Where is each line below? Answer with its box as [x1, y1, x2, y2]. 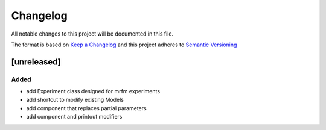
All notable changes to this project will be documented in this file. [11, 30, 174, 37]
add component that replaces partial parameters [26, 104, 147, 111]
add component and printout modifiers [26, 113, 123, 120]
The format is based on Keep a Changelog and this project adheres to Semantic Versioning [11, 41, 237, 48]
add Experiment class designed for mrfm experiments [26, 88, 160, 95]
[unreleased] [11, 57, 62, 67]
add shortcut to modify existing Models [26, 96, 124, 104]
